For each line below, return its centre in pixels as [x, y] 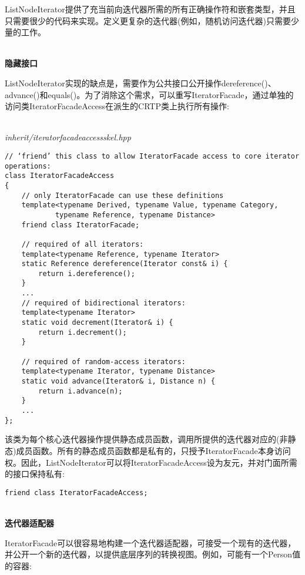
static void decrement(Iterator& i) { [97, 323]
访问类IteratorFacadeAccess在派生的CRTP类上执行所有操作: [117, 106]
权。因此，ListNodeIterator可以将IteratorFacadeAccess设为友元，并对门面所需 [151, 462]
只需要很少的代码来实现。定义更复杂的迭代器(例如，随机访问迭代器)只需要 [148, 20]
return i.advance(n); [81, 391]
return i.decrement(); [83, 332]
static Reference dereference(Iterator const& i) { [125, 264]
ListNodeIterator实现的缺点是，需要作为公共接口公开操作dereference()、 [140, 83]
